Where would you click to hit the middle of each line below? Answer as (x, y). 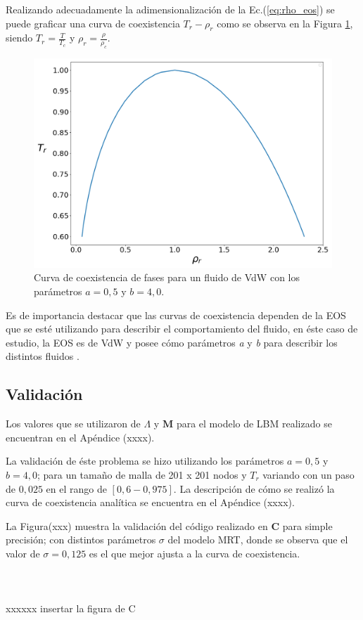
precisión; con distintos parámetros (81, 540)
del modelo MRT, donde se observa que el (258, 540)
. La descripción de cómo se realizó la (254, 488)
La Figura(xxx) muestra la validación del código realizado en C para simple (169, 525)
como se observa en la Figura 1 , (285, 23)
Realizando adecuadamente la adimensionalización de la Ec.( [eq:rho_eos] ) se (170, 9)
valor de (23, 553)
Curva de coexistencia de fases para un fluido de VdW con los (167, 277)
